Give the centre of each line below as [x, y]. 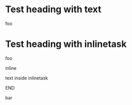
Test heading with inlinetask [66, 44]
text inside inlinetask [27, 78]
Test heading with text [53, 9]
